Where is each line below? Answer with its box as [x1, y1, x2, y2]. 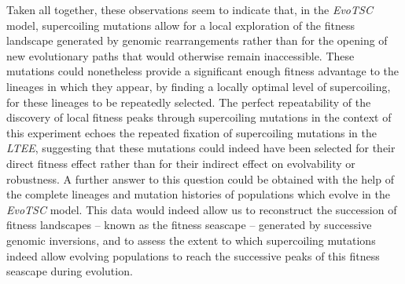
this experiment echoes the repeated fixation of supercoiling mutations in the [6, 124, 377, 140]
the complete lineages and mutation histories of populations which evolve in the [6, 186, 391, 202]
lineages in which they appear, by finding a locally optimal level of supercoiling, [6, 78, 391, 94]
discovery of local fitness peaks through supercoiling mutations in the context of [6, 109, 392, 126]
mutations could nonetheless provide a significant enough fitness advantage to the [6, 63, 399, 79]
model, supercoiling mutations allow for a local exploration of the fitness [6, 16, 355, 33]
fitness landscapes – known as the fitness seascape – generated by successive [6, 217, 372, 233]
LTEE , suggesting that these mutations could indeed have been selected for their [6, 140, 396, 156]
